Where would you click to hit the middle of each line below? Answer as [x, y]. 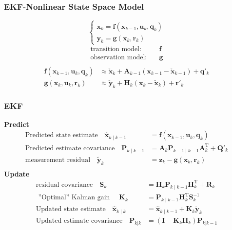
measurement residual [58, 160]
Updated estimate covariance [79, 221]
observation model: [119, 57]
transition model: [116, 49]
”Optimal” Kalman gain [74, 198]
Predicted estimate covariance [70, 148]
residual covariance [64, 185]
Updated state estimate [71, 209]
